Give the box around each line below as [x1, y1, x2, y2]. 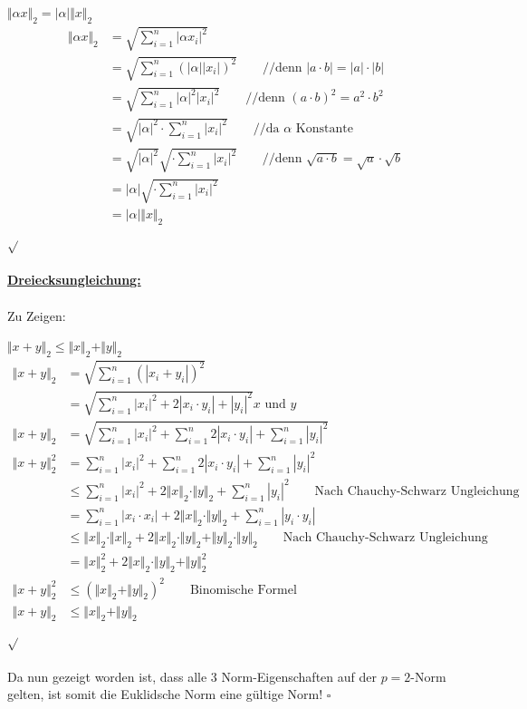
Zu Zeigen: [7, 306, 66, 325]
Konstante [295, 121, 353, 135]
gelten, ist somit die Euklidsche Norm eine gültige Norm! [7, 685, 323, 704]
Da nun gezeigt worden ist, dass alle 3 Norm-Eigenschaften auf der [7, 666, 377, 685]
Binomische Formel [189, 583, 297, 597]
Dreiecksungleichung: [7, 270, 141, 289]
